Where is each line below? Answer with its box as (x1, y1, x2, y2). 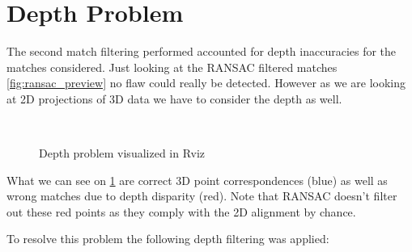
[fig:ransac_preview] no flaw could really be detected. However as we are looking (6, 74, 406, 91)
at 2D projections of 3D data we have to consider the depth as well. (6, 90, 342, 107)
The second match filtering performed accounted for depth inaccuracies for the (6, 43, 397, 60)
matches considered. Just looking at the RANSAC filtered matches (6, 58, 338, 75)
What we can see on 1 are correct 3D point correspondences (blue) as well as (6, 171, 388, 188)
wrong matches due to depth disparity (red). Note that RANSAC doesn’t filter (6, 187, 397, 204)
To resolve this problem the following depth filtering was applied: (6, 230, 329, 247)
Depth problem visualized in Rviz (39, 145, 206, 162)
